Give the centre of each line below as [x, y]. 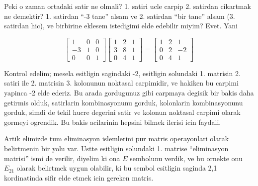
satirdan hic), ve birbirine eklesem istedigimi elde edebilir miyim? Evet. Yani [121, 26]
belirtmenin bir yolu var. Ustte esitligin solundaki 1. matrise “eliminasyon [116, 148]
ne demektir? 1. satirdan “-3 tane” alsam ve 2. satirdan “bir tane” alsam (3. [120, 16]
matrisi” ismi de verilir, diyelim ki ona [62, 158]
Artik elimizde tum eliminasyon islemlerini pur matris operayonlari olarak [117, 139]
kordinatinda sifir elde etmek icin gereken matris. [79, 177]
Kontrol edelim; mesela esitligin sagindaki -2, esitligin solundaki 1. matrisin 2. [122, 73]
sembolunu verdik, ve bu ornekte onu [186, 158]
